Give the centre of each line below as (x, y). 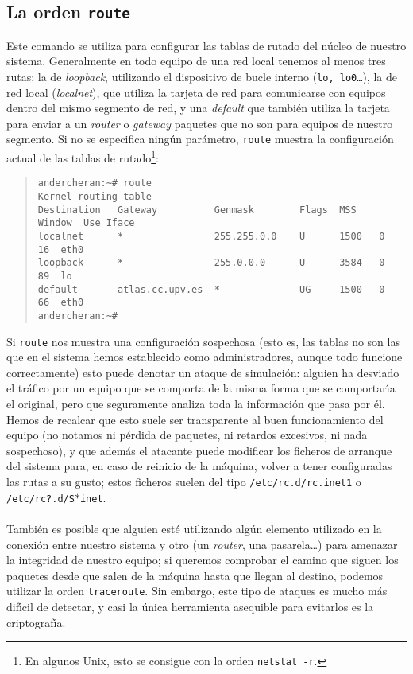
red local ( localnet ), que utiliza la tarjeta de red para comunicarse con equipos (196, 92)
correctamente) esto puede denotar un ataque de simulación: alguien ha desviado (203, 372)
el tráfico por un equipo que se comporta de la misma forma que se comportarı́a (201, 388)
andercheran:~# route (95, 183)
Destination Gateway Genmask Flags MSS (197, 210)
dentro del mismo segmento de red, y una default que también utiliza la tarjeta (198, 108)
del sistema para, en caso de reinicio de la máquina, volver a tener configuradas (199, 466)
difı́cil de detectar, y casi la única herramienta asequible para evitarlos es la (190, 606)
